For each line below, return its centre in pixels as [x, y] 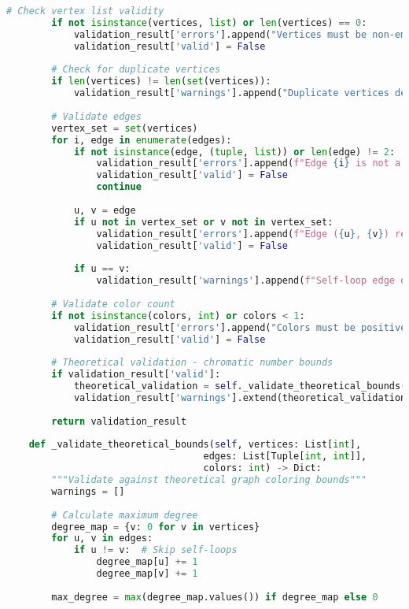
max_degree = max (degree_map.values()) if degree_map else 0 [215, 597]
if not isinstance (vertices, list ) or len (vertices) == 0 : [209, 22]
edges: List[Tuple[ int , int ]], [285, 457]
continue [119, 187]
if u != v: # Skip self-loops [155, 550]
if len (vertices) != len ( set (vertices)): [161, 82]
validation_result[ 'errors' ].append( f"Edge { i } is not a [249, 163]
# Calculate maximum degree [125, 515]
